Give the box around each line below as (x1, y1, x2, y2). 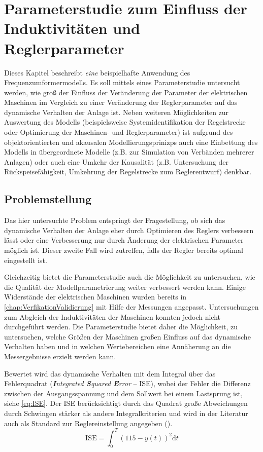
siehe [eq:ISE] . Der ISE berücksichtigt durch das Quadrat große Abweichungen (4, 398, 248, 408)
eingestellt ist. (4, 254, 47, 265)
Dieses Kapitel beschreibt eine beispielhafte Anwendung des (4, 67, 190, 78)
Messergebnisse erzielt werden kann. (4, 351, 116, 361)
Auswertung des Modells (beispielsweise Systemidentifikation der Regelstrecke (4, 117, 246, 127)
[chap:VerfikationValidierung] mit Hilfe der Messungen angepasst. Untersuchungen (4, 301, 259, 312)
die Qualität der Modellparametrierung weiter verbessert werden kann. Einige (4, 281, 246, 292)
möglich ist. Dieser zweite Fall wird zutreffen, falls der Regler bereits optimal (4, 245, 243, 255)
